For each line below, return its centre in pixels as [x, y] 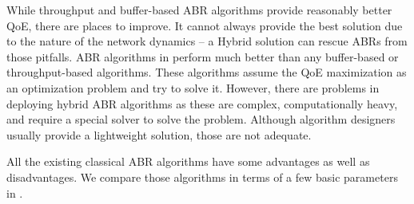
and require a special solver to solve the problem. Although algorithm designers [201, 119]
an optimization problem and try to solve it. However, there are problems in [193, 87]
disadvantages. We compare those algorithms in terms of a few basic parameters [202, 177]
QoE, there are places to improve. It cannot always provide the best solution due [205, 25]
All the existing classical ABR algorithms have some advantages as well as [188, 161]
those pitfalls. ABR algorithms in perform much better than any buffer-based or [203, 56]
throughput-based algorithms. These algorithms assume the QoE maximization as [207, 72]
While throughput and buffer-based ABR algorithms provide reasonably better [199, 10]
